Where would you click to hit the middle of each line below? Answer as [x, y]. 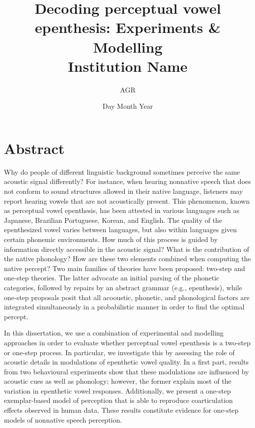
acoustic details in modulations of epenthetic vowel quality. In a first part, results [126, 362]
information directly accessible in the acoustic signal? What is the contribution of [127, 249]
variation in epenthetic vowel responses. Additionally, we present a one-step [117, 390]
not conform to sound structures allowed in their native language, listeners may [124, 191]
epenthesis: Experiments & [128, 27]
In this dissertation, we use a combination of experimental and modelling [114, 333]
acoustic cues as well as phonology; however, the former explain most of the [118, 381]
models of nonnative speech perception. [63, 419]
